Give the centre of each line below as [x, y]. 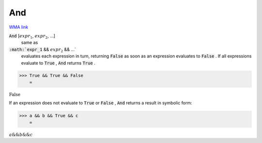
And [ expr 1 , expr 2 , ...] [32, 36]
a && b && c [21, 135]
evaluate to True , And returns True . [58, 63]
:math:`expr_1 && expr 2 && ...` [42, 50]
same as [30, 43]
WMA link [19, 27]
